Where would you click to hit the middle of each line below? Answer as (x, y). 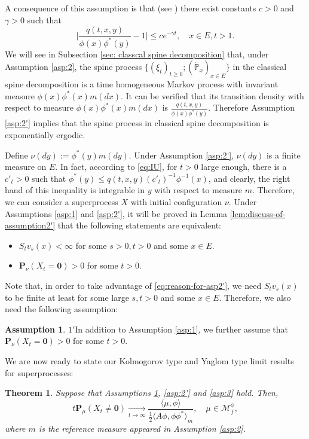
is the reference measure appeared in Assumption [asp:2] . (142, 428)
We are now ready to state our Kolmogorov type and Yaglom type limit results (149, 360)
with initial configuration (176, 201)
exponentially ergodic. (45, 135)
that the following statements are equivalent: (140, 225)
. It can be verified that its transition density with (212, 95)
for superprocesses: (39, 372)
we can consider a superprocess (62, 201)
